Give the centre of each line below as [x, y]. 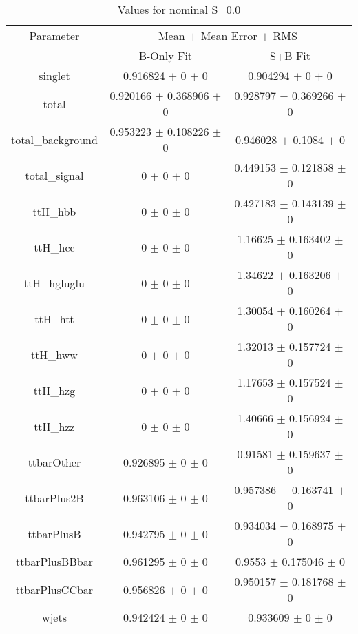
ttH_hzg [54, 390]
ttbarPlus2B [54, 498]
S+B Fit [290, 55]
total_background [54, 139]
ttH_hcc [54, 247]
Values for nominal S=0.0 [179, 9]
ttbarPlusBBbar [54, 561]
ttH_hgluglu [54, 283]
